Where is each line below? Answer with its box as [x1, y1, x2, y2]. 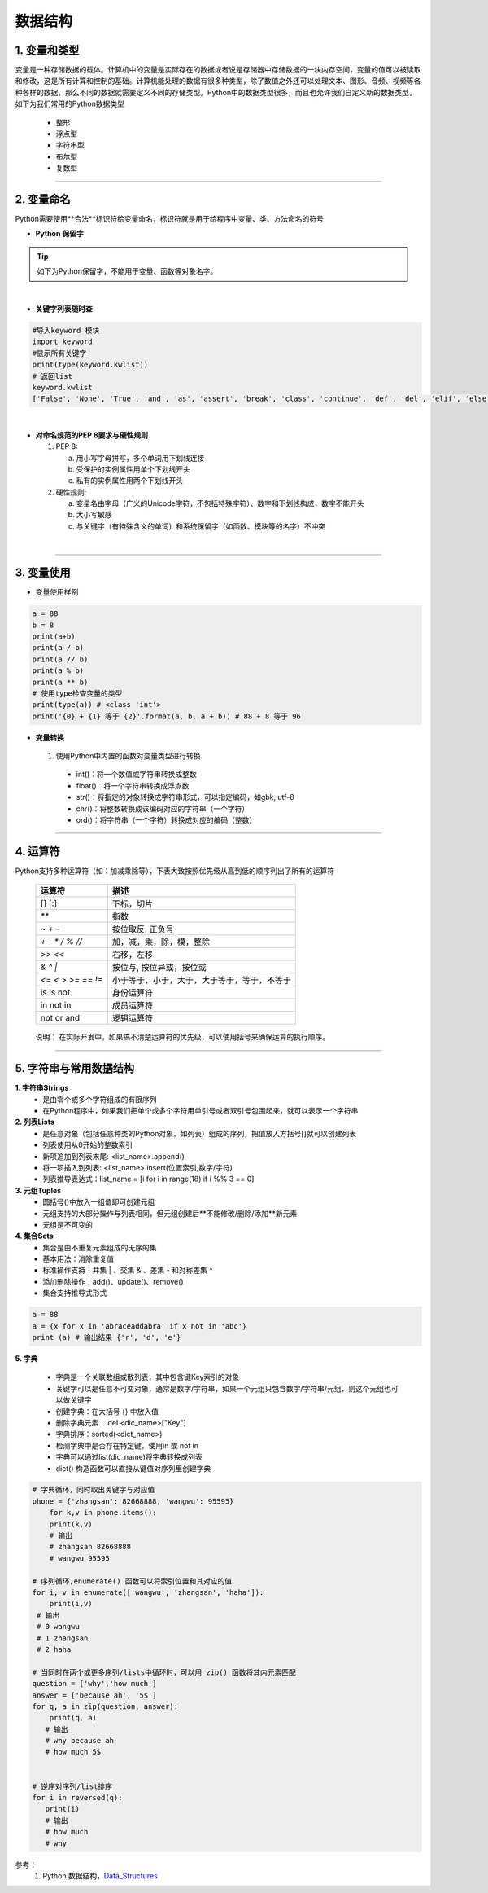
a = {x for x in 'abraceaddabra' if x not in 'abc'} [32, 1321, 247, 1331]
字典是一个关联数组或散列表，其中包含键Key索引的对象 [55, 1373, 240, 1382]
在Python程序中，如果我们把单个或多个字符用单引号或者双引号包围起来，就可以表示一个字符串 [42, 1105, 359, 1115]
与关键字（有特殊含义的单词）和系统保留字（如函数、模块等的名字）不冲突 [76, 521, 325, 531]
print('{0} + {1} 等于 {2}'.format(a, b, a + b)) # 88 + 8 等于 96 [32, 711, 301, 721]
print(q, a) [49, 1713, 98, 1723]
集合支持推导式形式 [42, 1288, 107, 1298]
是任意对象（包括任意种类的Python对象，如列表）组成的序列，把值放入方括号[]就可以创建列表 [42, 1128, 357, 1138]
